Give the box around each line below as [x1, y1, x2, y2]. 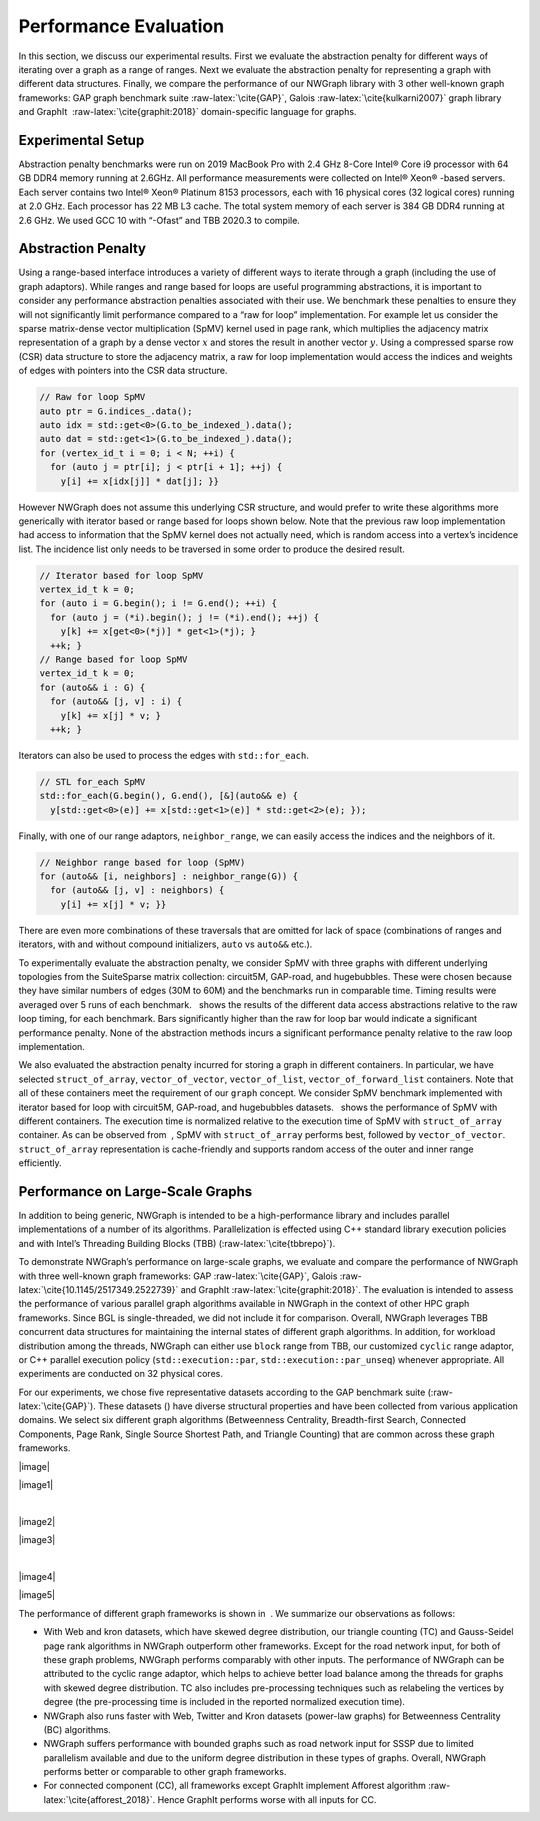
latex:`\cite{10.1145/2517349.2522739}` [18, 1283, 179, 1295]
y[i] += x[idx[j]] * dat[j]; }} [60, 475, 220, 487]
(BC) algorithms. [43, 1723, 112, 1735]
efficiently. [18, 1157, 62, 1169]
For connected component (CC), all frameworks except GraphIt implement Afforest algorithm [43, 1780, 427, 1792]
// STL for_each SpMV [39, 776, 146, 787]
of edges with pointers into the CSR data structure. [18, 365, 228, 377]
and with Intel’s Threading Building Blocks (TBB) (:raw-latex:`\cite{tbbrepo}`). [18, 1237, 336, 1249]
